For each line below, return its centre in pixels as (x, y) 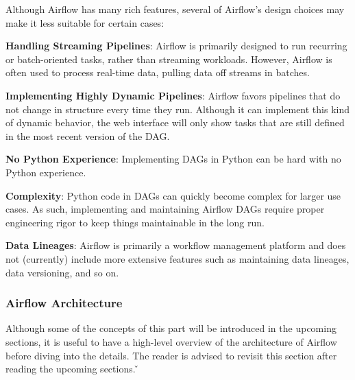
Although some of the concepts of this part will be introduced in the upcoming (171, 328)
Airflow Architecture (64, 303)
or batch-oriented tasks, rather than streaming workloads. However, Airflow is (169, 59)
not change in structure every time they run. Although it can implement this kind (177, 109)
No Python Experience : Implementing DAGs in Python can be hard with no (173, 159)
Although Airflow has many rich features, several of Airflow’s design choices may (175, 9)
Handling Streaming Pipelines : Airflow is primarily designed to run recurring (176, 46)
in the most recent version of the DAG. (88, 135)
